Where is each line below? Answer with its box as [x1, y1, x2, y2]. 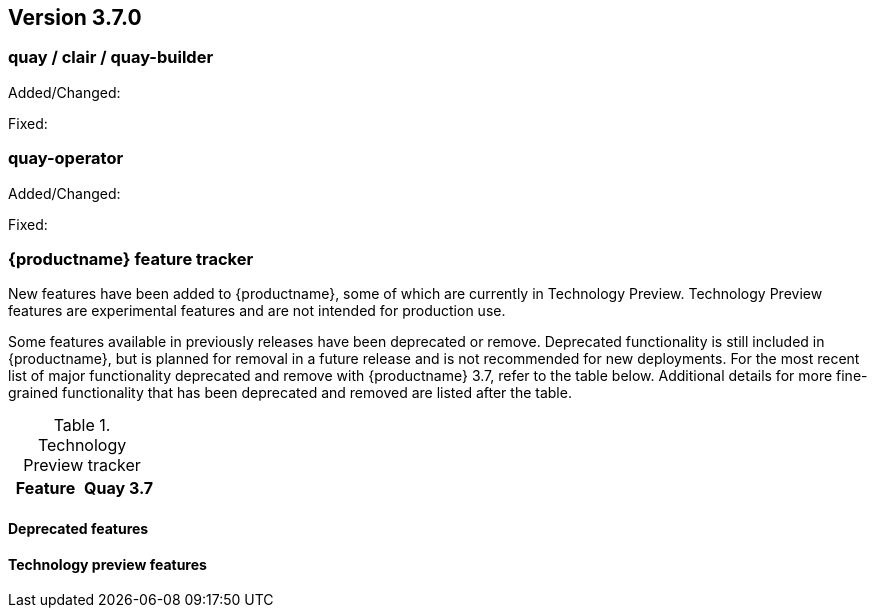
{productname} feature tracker [8, 248, 254, 269]
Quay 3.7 [84, 478, 154, 499]
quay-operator [8, 148, 124, 169]
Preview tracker [23, 455, 141, 476]
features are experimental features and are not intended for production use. [8, 302, 506, 320]
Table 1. [53, 415, 111, 436]
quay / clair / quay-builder [8, 47, 214, 68]
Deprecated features [8, 519, 149, 537]
